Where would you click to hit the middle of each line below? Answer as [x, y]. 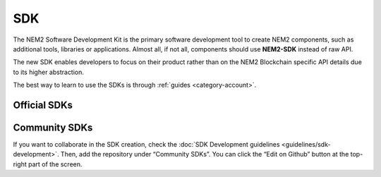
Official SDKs [43, 105]
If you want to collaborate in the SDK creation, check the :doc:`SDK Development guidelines [146, 145]
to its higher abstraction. [49, 72]
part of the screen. [55, 164]
